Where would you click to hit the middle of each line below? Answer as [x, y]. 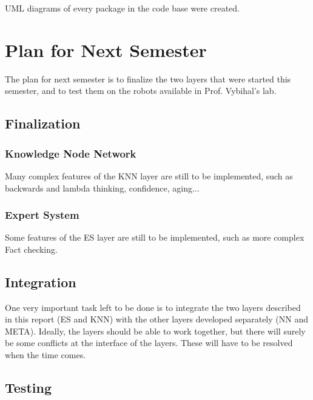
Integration [41, 282]
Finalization [43, 123]
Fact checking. [31, 249]
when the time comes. [45, 355]
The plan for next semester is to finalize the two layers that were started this [148, 78]
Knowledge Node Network [71, 153]
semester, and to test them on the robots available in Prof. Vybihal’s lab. [141, 91]
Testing [28, 388]
